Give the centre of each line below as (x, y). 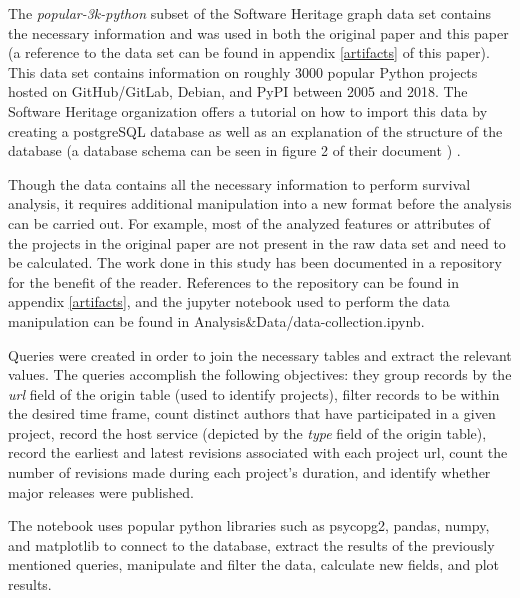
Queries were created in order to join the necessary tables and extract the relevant (260, 354)
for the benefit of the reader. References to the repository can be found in (233, 281)
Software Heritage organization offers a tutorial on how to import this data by (248, 110)
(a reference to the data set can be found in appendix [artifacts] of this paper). (249, 52)
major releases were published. (101, 491)
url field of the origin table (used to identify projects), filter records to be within (254, 393)
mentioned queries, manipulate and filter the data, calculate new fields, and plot (254, 564)
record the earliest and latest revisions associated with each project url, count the (258, 452)
